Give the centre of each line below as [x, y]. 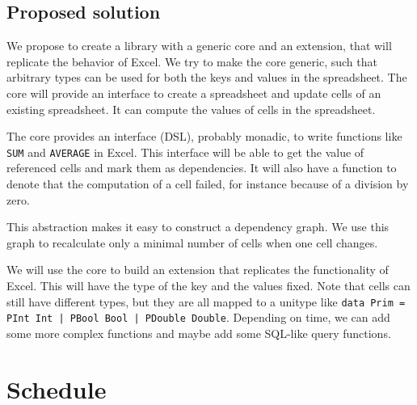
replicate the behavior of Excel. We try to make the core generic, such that [192, 61]
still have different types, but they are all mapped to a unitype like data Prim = [206, 301]
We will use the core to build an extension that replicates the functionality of [198, 270]
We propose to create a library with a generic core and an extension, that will [199, 46]
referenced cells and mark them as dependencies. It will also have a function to [202, 168]
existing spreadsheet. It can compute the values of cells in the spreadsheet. [191, 109]
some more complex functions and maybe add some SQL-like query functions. [199, 333]
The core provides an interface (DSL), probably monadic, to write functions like [204, 136]
